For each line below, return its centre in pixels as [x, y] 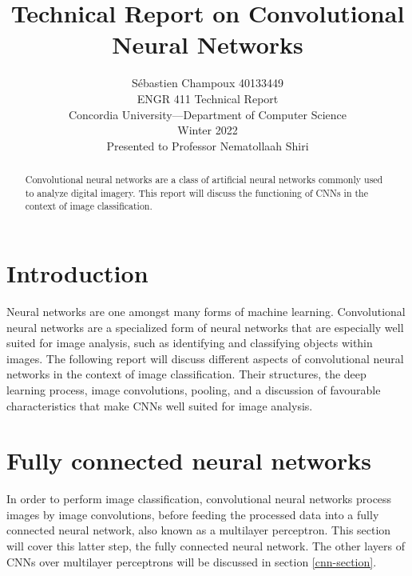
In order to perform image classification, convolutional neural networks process [199, 499]
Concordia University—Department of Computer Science [208, 114]
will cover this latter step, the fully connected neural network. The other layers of [206, 546]
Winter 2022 [208, 130]
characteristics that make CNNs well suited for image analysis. [160, 405]
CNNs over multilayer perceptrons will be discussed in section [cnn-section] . [192, 561]
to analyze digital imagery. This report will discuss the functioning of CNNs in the [196, 192]
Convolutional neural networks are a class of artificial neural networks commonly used [204, 180]
